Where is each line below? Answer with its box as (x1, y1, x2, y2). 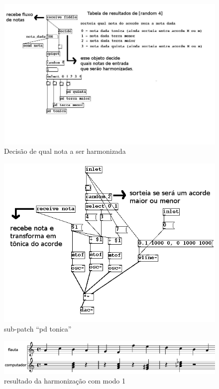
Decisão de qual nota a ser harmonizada (4, 146, 126, 156)
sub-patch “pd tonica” (4, 324, 72, 334)
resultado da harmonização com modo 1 (4, 376, 125, 386)
